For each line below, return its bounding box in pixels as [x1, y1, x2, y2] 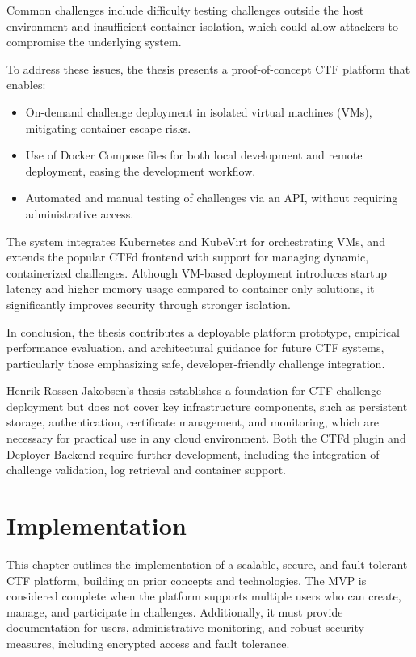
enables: [6, 76, 46, 93]
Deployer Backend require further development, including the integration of [6, 445, 380, 462]
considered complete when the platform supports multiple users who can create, [6, 587, 401, 604]
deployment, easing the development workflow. [25, 162, 256, 179]
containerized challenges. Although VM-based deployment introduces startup [6, 264, 388, 281]
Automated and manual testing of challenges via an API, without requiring [25, 189, 398, 206]
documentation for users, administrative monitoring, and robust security [6, 619, 364, 636]
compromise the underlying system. [6, 33, 182, 50]
